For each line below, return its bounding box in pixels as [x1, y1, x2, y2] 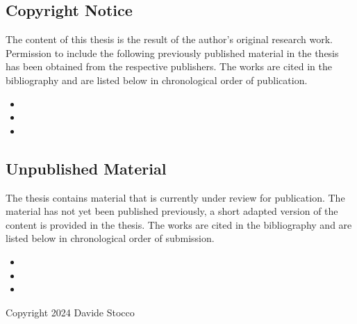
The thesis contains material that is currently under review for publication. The [6, 190, 345, 204]
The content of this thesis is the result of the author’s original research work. [6, 32, 333, 47]
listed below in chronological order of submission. [6, 231, 215, 245]
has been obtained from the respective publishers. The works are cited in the [6, 59, 332, 74]
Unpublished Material [6, 157, 167, 179]
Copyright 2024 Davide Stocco [6, 305, 135, 319]
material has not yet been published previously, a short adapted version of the [6, 204, 338, 218]
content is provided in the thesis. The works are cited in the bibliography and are [6, 217, 352, 232]
